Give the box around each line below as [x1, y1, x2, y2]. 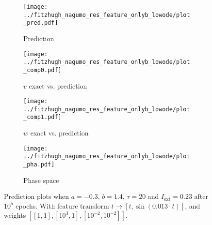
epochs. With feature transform [16, 200, 109, 210]
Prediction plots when [4, 191, 69, 201]
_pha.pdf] [23, 161, 55, 168]
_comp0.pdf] [23, 66, 62, 74]
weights [4, 210, 26, 220]
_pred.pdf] [23, 19, 58, 27]
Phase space [23, 175, 59, 185]
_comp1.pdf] [23, 114, 62, 121]
